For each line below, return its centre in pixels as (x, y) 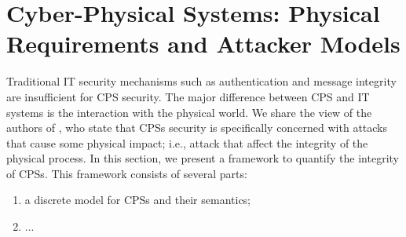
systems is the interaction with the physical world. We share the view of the (189, 112)
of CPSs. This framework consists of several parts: (127, 173)
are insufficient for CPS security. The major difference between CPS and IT (188, 96)
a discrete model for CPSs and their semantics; (138, 200)
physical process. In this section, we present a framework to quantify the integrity (203, 158)
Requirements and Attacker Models (203, 44)
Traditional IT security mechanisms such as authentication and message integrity (201, 81)
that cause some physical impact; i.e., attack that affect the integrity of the (187, 142)
